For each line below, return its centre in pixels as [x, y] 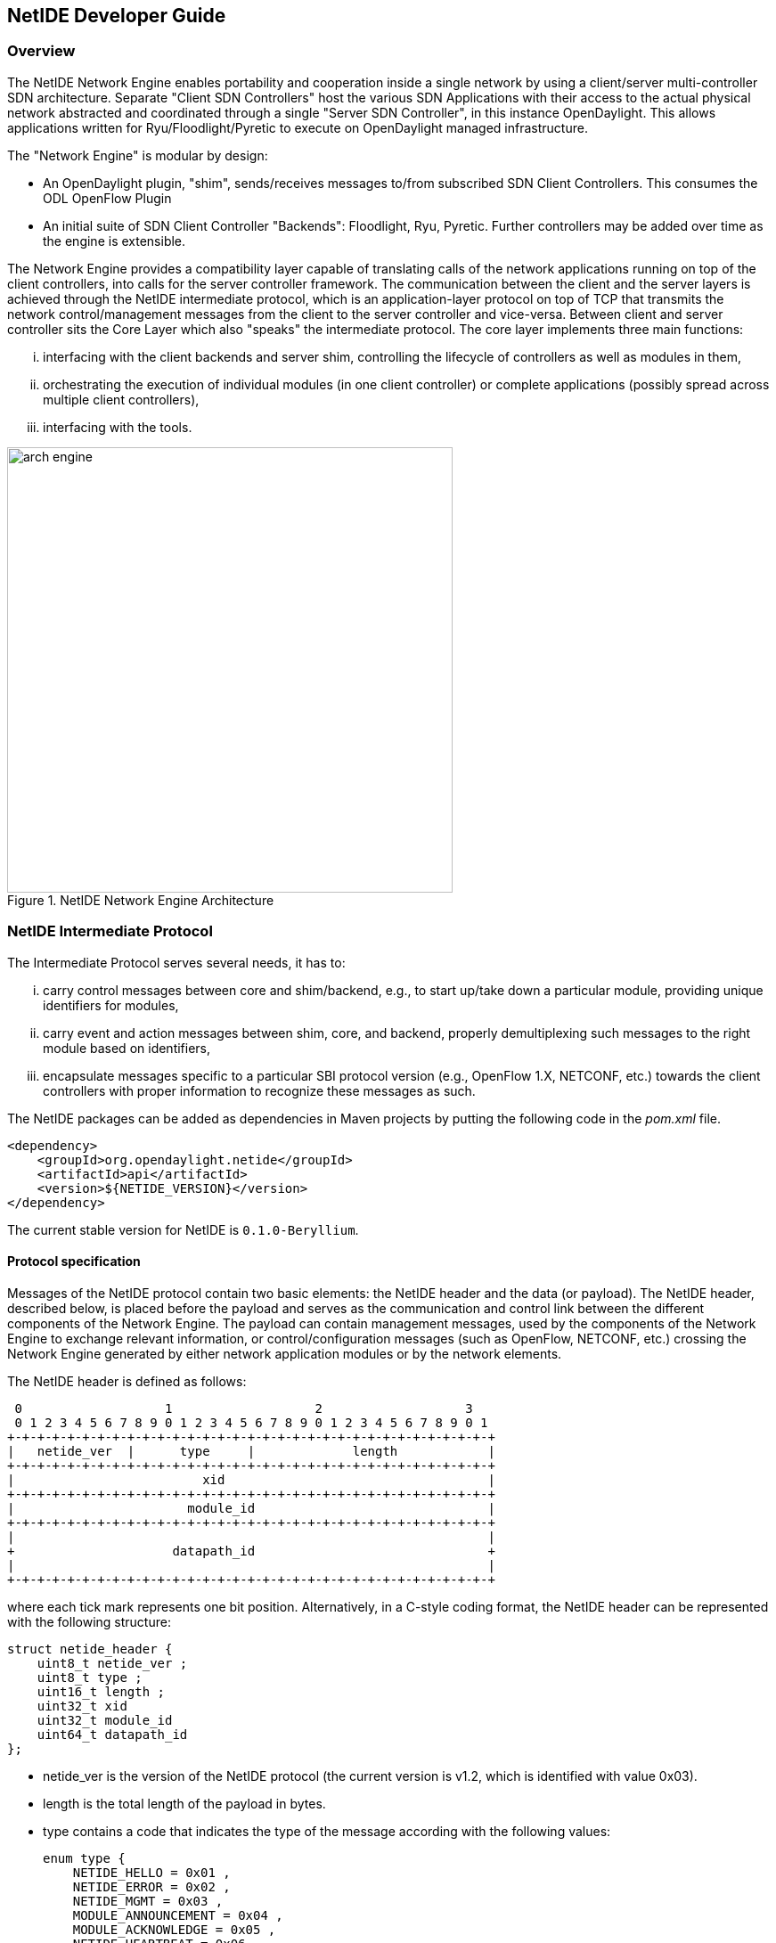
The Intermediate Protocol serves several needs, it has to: [176, 962]
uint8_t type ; [90, 1677]
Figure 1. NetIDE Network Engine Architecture [141, 900]
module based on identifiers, [127, 1048]
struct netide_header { [90, 1649]
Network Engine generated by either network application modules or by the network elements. [285, 1353]
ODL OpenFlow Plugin [107, 198]
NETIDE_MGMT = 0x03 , [148, 1901]
